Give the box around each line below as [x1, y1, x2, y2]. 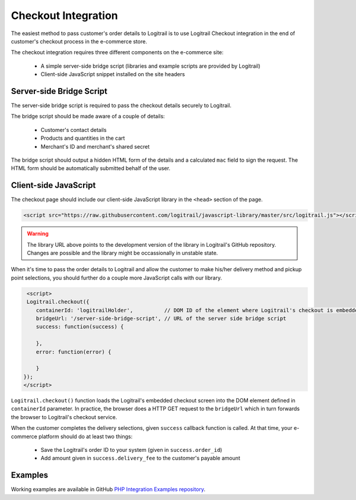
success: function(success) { [36, 323, 124, 330]
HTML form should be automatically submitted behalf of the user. [11, 165, 171, 172]
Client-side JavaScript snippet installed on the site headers [40, 71, 185, 78]
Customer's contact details [40, 126, 107, 133]
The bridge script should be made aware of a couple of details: [11, 113, 166, 120]
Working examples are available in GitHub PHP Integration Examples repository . [11, 486, 206, 493]
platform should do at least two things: [39, 433, 133, 440]
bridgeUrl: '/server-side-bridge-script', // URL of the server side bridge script [36, 315, 287, 322]
